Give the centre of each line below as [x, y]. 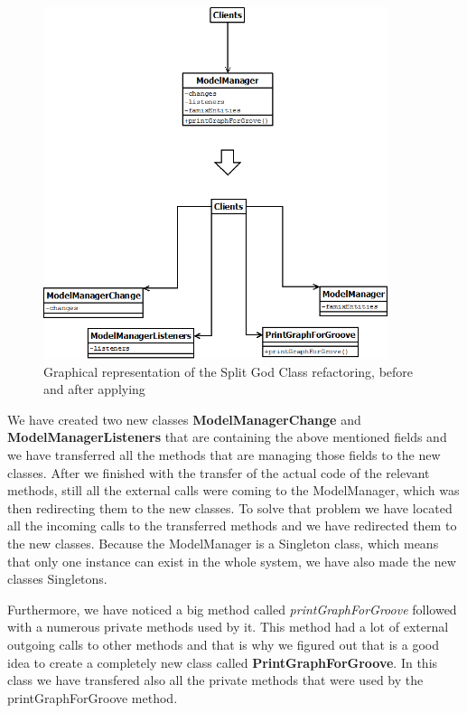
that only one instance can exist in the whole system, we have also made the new [232, 561]
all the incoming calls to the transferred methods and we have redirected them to [232, 525]
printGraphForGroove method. [93, 697]
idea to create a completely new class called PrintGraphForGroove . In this [223, 662]
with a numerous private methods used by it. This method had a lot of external [228, 627]
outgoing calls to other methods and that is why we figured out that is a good [223, 645]
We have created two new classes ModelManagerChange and [184, 419]
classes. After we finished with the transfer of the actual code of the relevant [219, 472]
